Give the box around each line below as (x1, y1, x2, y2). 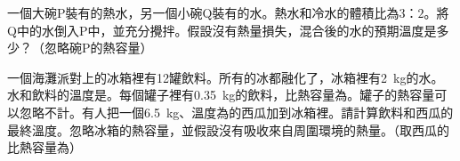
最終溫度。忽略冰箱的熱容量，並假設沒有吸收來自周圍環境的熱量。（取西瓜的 (7, 120, 449, 139)
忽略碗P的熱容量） (44, 38, 153, 57)
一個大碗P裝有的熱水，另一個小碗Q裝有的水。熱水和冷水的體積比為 (7, 4, 399, 21)
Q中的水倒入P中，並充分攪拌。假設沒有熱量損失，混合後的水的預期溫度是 (7, 20, 437, 39)
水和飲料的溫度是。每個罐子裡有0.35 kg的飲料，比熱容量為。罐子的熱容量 (7, 85, 435, 104)
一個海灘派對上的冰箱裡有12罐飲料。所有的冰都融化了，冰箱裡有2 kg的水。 (7, 68, 444, 86)
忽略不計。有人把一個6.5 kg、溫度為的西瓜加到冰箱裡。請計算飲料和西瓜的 (19, 102, 454, 121)
